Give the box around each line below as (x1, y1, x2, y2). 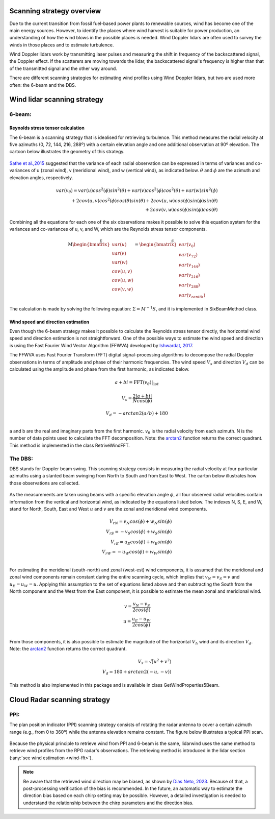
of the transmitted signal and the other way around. (9, 65, 117, 71)
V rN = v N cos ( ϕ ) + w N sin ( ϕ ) (109, 519, 172, 525)
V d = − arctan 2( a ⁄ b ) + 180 (105, 410, 168, 417)
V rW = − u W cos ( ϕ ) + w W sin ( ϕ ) (102, 549, 172, 556)
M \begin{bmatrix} (68, 242, 111, 248)
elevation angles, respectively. (9, 174, 73, 181)
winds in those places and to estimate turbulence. (9, 41, 114, 48)
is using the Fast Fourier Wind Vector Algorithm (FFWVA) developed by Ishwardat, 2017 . (9, 342, 194, 348)
